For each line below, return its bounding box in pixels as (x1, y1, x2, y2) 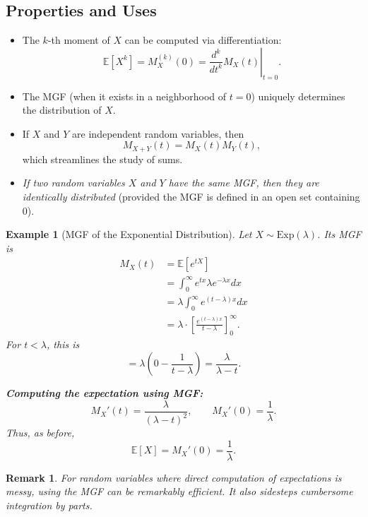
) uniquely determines (251, 88, 345, 103)
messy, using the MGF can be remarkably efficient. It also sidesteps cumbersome (6, 484, 353, 499)
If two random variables (22, 175, 125, 190)
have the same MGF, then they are (168, 175, 319, 190)
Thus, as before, (6, 425, 75, 439)
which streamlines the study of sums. (22, 151, 183, 166)
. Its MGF (317, 227, 362, 242)
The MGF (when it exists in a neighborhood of (22, 88, 227, 103)
